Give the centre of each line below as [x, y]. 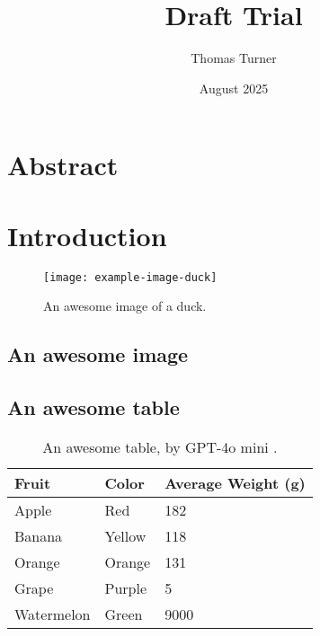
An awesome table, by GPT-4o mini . [160, 446]
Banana [39, 535]
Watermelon [53, 614]
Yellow [125, 535]
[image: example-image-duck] [130, 277]
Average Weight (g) [235, 482]
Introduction [87, 235]
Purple [126, 587]
